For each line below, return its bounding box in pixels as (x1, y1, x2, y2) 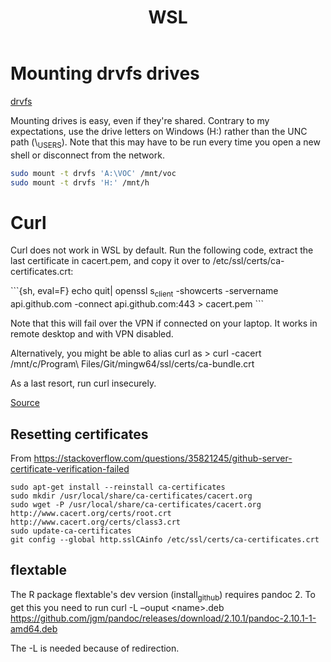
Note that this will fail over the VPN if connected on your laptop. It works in (10, 317, 318, 330)
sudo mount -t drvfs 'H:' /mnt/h (10, 177, 150, 188)
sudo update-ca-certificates (10, 526, 132, 536)
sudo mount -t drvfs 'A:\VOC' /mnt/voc (10, 168, 177, 178)
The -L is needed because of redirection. (10, 642, 180, 654)
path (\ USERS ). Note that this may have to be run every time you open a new (10, 136, 321, 150)
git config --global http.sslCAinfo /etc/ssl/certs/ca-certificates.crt (10, 535, 320, 545)
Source (10, 397, 40, 409)
